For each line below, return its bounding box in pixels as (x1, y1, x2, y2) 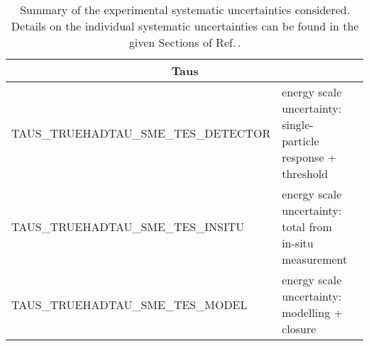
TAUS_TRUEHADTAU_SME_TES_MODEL (11, 296, 248, 313)
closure (282, 320, 316, 337)
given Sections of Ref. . (128, 34, 241, 50)
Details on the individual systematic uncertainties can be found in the (11, 18, 359, 34)
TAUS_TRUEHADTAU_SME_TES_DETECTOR (11, 124, 271, 141)
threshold (282, 165, 329, 182)
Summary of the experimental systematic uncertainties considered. (20, 1, 351, 18)
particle (282, 133, 319, 149)
